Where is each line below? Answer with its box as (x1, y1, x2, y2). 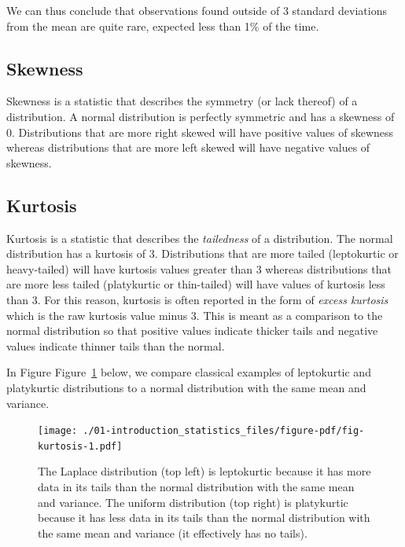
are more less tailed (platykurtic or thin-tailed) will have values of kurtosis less (6, 276, 385, 292)
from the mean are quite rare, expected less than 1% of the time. (6, 17, 319, 34)
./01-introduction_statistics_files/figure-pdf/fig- (83, 425, 365, 437)
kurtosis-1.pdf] (38, 440, 123, 452)
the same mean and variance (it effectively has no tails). (38, 524, 307, 541)
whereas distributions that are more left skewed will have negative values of (6, 139, 370, 156)
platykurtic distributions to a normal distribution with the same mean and (6, 379, 366, 395)
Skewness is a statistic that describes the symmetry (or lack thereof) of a (6, 93, 358, 109)
